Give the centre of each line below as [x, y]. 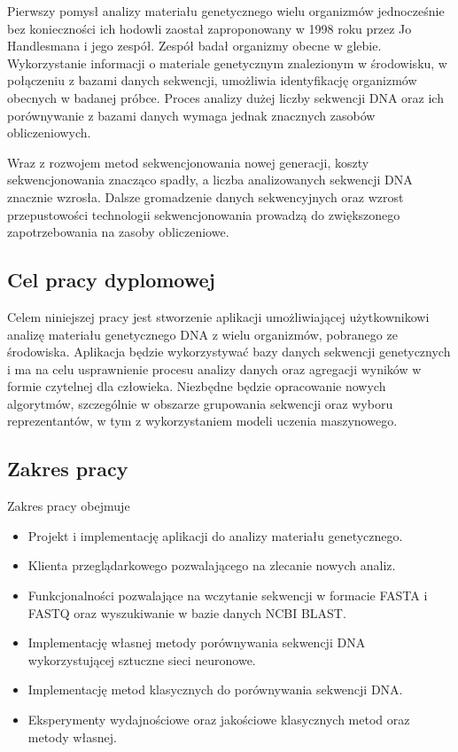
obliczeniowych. [49, 133]
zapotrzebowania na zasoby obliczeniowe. [118, 232]
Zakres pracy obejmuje [69, 506]
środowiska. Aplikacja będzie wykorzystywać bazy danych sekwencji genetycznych [229, 352]
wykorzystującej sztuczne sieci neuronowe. [142, 659]
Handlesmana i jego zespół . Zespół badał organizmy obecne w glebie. [194, 46]
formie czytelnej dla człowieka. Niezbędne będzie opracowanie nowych [197, 386]
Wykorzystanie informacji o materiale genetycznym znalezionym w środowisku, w [227, 63]
